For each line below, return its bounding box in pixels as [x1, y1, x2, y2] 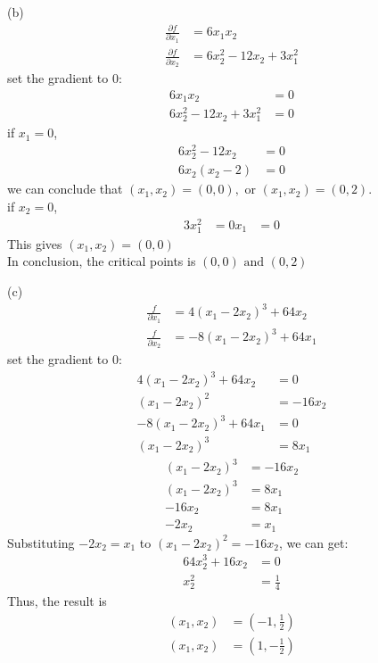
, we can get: [278, 533, 349, 551]
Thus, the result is [7, 592, 107, 610]
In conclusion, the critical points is [7, 252, 196, 270]
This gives [7, 234, 62, 253]
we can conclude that [7, 179, 123, 198]
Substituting [7, 533, 75, 551]
